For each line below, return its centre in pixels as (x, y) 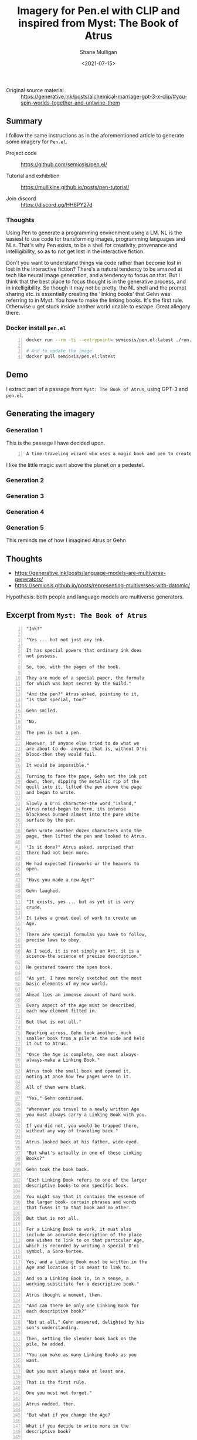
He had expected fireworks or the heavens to (83, 864)
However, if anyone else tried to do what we (83, 743)
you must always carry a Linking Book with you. (87, 1115)
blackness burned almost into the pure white (83, 815)
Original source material (35, 90)
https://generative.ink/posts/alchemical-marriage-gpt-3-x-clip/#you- (104, 96)
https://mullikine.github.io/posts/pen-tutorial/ (75, 187)
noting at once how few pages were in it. (79, 1076)
